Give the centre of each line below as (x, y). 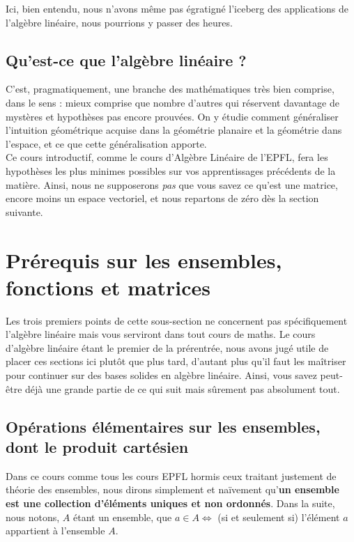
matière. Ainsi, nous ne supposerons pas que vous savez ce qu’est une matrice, (172, 184)
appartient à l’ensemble (55, 531)
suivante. (24, 211)
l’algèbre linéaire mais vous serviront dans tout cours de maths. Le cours (161, 334)
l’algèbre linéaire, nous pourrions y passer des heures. (119, 22)
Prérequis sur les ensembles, (144, 260)
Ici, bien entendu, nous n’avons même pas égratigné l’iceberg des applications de (177, 8)
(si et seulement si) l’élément (279, 517)
